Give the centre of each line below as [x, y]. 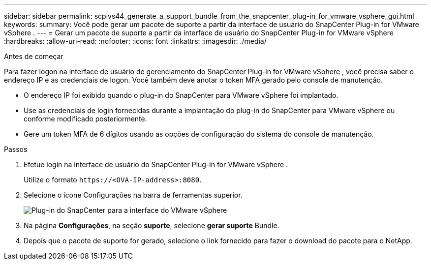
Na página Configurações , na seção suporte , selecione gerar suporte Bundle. [152, 225]
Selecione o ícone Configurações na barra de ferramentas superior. [133, 195]
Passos [16, 149]
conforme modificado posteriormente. [85, 119]
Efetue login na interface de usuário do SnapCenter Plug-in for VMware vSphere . [156, 164]
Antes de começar [34, 56]
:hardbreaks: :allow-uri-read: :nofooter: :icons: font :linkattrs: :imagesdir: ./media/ [135, 41]
